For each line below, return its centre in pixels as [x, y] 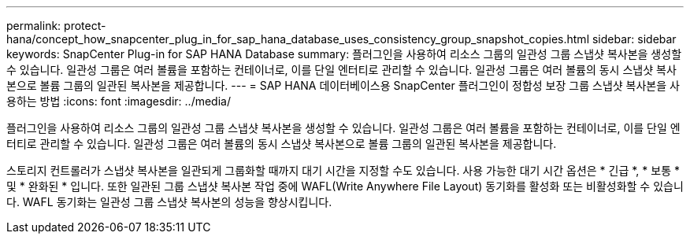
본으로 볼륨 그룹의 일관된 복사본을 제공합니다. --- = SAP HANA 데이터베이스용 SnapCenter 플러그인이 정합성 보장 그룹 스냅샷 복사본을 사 [343, 85]
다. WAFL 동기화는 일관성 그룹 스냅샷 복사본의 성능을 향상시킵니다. [169, 202]
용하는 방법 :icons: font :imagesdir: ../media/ [119, 101]
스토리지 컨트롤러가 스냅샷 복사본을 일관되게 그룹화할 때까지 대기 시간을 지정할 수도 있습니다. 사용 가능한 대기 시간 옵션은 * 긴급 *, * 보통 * [343, 170]
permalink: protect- [56, 26]
